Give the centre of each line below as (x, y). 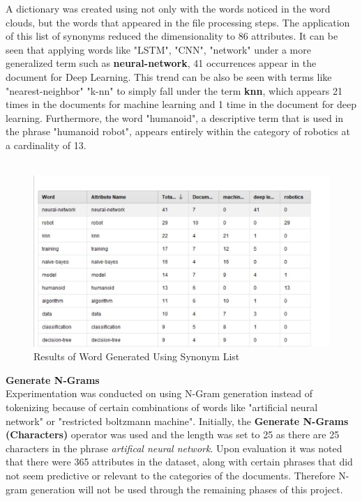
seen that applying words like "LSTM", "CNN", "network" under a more (158, 49)
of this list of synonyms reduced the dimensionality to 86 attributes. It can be (172, 36)
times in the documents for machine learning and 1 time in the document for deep (181, 104)
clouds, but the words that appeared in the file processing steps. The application (178, 22)
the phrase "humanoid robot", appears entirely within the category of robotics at (178, 131)
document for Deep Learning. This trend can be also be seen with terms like (169, 76)
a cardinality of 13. (46, 145)
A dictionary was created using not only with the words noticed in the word (168, 8)
